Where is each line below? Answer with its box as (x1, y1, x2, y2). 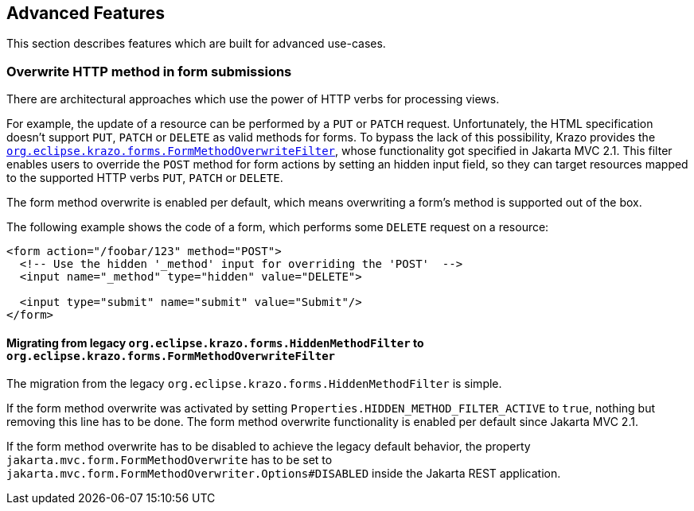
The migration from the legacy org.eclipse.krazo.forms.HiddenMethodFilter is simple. (6, 377, 502, 391)
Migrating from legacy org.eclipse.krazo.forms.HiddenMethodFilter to (6, 335, 424, 350)
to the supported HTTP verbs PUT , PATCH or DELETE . (6, 171, 283, 185)
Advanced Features (6, 3, 166, 23)
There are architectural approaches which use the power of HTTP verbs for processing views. (6, 92, 500, 106)
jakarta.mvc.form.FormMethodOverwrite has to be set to (6, 453, 333, 467)
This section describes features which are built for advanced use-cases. (6, 37, 386, 51)
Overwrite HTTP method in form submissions (6, 63, 292, 79)
